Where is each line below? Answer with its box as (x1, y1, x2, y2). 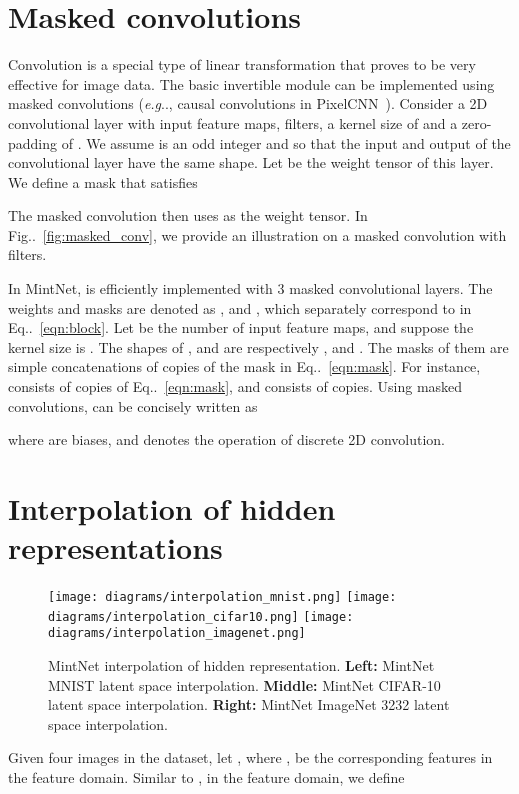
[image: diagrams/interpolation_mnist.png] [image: (48, 590, 397, 605)
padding (8, 132, 58, 153)
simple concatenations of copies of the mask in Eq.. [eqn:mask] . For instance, (8, 356, 481, 377)
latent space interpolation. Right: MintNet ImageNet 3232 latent (48, 694, 450, 715)
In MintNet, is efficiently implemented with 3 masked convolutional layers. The (8, 278, 493, 299)
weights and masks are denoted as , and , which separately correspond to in (8, 297, 472, 318)
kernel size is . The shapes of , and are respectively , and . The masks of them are (8, 336, 509, 357)
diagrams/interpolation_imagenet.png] (48, 626, 306, 641)
